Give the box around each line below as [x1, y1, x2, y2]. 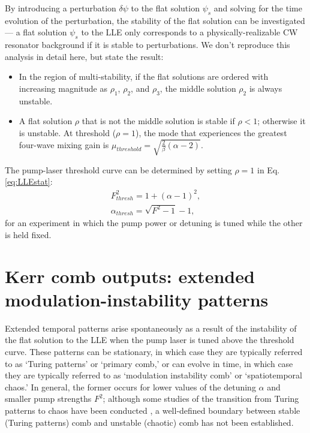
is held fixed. [5, 228, 52, 240]
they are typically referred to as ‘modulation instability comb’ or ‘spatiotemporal [5, 369, 302, 381]
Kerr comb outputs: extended [5, 263, 255, 288]
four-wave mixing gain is [19, 138, 109, 151]
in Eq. [257, 163, 280, 176]
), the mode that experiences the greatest [135, 126, 287, 139]
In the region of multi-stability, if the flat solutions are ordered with [19, 70, 269, 83]
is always [249, 82, 282, 94]
